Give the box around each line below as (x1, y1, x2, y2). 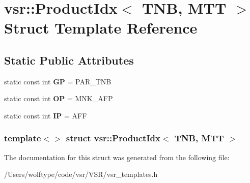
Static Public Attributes (4, 52, 134, 68)
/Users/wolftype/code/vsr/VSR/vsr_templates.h (4, 169, 158, 179)
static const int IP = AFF (4, 110, 87, 120)
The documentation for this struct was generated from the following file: (4, 151, 230, 162)
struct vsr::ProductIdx (66, 132, 160, 144)
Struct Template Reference (4, 17, 198, 38)
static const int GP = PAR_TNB (4, 76, 112, 86)
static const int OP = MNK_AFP (4, 93, 113, 104)
